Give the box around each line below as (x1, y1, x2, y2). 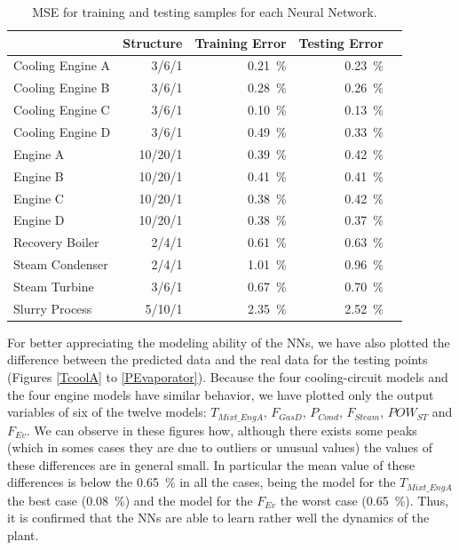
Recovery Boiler (13, 233, 99, 251)
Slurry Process (13, 299, 92, 317)
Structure (123, 33, 183, 52)
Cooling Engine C (13, 100, 110, 119)
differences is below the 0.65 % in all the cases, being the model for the (7, 473, 396, 491)
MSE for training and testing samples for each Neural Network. (32, 3, 377, 20)
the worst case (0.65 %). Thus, (280, 490, 449, 509)
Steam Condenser (13, 255, 108, 274)
